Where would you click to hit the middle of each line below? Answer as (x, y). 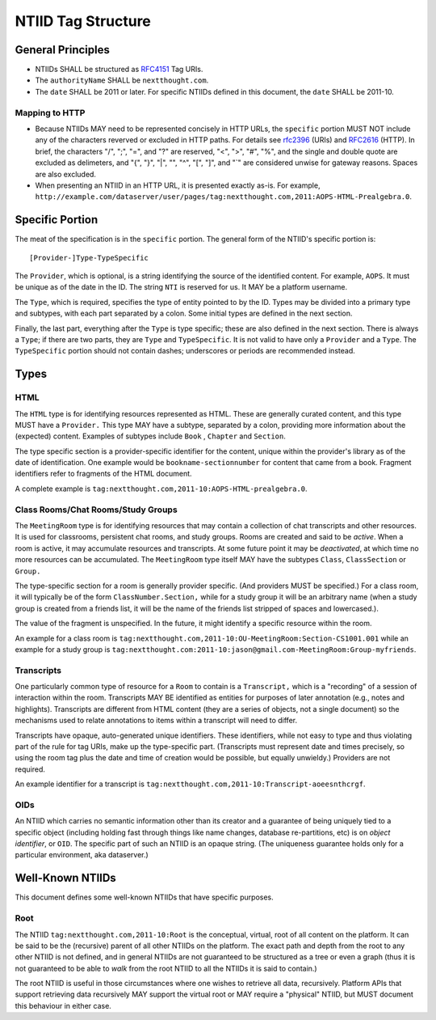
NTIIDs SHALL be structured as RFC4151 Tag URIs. (119, 70)
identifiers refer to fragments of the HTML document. (104, 474)
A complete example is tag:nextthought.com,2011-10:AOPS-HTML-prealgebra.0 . (161, 489)
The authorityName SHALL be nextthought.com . (122, 80)
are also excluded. (66, 174)
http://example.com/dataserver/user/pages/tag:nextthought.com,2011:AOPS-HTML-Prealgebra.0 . (223, 197)
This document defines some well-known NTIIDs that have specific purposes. (144, 897)
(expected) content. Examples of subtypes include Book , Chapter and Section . (150, 436)
